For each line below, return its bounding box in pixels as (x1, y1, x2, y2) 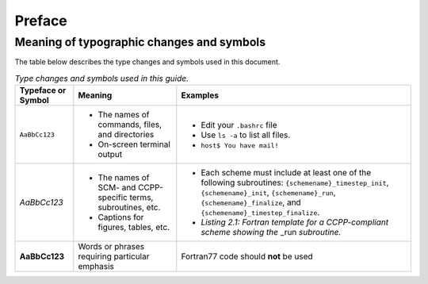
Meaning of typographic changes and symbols (14, 35, 266, 49)
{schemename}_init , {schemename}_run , (201, 187, 336, 198)
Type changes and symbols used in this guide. (14, 72, 189, 83)
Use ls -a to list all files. (201, 129, 291, 140)
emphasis (78, 261, 115, 272)
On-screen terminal (97, 139, 170, 150)
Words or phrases (78, 241, 145, 252)
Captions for (97, 212, 144, 223)
